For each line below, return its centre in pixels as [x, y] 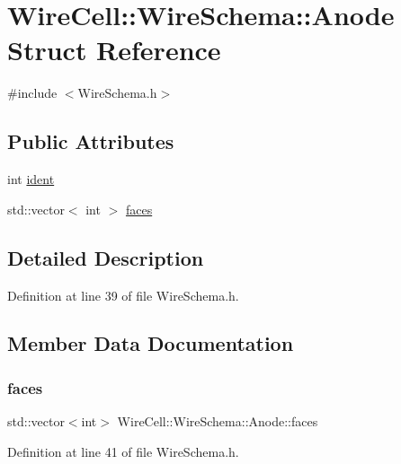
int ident [31, 179]
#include [32, 93]
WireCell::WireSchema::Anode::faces [218, 421]
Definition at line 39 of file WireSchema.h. [123, 295]
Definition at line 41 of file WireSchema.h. [123, 451]
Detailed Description [106, 257]
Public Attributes [91, 141]
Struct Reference [114, 50]
